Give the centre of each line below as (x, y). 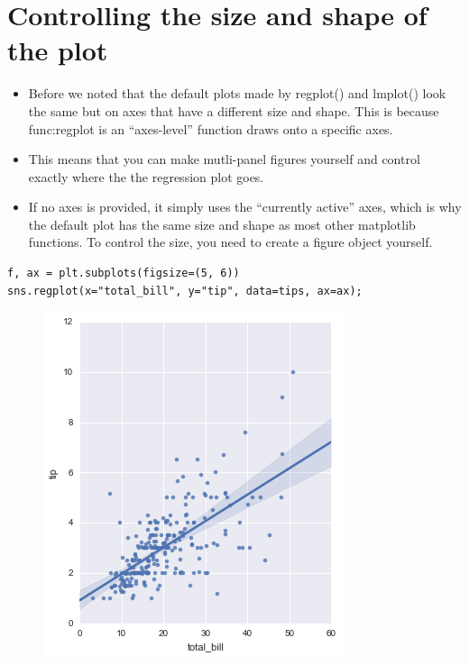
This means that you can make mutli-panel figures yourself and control (224, 159)
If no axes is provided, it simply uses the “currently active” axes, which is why (245, 207)
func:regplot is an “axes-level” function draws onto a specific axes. (211, 128)
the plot (58, 50)
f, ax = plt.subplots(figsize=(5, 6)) (124, 273)
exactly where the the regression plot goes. (146, 176)
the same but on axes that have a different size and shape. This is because (234, 110)
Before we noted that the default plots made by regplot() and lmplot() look (237, 93)
